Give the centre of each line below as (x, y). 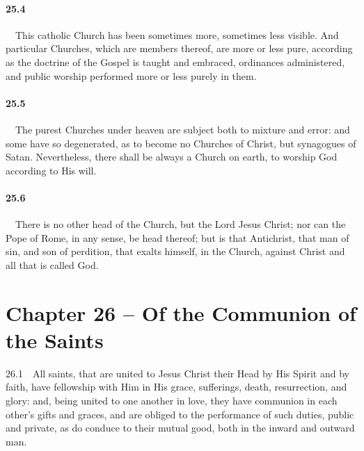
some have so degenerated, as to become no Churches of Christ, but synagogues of (181, 143)
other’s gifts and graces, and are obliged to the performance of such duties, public (180, 414)
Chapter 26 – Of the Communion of (181, 312)
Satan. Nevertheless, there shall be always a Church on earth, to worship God (172, 157)
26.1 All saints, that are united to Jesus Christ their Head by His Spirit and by (177, 373)
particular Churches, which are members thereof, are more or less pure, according (179, 48)
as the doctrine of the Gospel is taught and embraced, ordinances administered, (175, 61)
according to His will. (51, 170)
